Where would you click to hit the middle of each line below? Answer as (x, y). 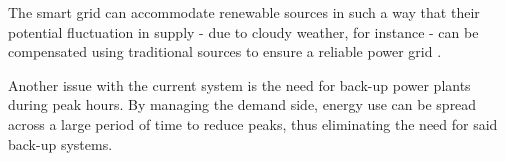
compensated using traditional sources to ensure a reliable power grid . (225, 51)
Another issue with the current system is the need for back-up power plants (239, 84)
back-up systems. (60, 143)
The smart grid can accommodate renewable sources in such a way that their (244, 12)
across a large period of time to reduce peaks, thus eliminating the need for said (253, 123)
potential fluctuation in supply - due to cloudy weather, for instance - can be (243, 31)
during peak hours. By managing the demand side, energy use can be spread (242, 104)
